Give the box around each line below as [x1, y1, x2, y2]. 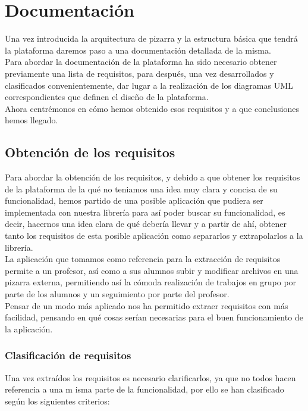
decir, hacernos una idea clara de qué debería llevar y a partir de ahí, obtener [5, 217, 287, 230]
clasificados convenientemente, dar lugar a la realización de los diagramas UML [5, 79, 293, 91]
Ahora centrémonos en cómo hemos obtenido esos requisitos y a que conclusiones [5, 102, 299, 114]
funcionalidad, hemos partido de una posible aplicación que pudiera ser [5, 194, 263, 207]
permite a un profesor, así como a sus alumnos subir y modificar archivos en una [5, 264, 298, 276]
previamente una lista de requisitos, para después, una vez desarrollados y [5, 67, 274, 79]
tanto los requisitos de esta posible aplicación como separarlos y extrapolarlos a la [5, 229, 303, 242]
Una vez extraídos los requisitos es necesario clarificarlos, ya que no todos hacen [5, 371, 296, 384]
